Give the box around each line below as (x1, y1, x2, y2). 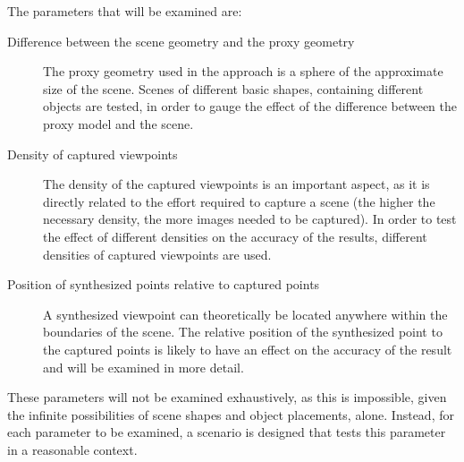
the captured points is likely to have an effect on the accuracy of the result (43, 339, 452, 358)
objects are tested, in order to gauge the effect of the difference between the (43, 97, 458, 115)
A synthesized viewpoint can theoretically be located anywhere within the (43, 304, 448, 323)
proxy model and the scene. (43, 114, 194, 133)
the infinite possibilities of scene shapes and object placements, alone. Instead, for (7, 405, 454, 423)
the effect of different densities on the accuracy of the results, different (43, 227, 427, 245)
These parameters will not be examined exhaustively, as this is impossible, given (7, 388, 447, 406)
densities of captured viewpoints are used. (43, 244, 272, 263)
